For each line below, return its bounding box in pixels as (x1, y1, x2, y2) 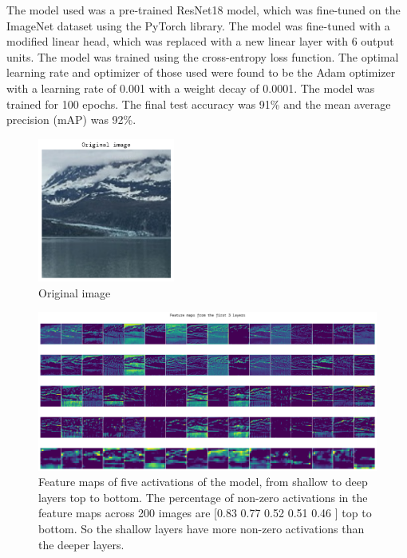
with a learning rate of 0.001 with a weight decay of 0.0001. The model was (6, 79, 375, 96)
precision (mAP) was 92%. (6, 111, 136, 128)
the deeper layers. (38, 536, 124, 552)
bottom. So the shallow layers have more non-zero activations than (38, 520, 365, 536)
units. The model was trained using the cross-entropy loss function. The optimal (6, 48, 399, 65)
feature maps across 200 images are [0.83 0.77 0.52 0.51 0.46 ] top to (38, 504, 372, 521)
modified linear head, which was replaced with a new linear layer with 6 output (6, 33, 394, 50)
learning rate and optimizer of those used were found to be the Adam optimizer (6, 64, 396, 81)
